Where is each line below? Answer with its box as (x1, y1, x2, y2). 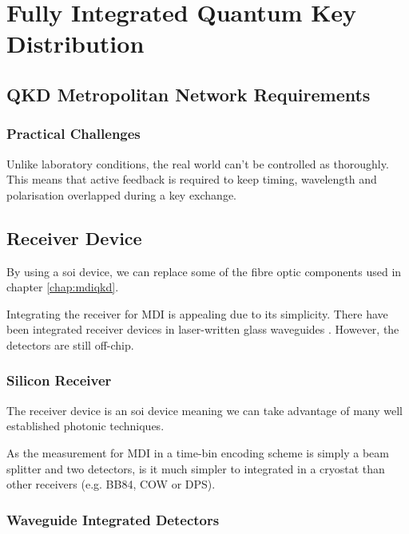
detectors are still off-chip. (6, 336, 134, 353)
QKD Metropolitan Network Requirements (6, 81, 371, 106)
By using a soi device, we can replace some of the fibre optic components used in (6, 263, 402, 279)
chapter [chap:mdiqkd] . (6, 279, 119, 295)
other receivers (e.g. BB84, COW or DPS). (6, 476, 216, 492)
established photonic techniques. (6, 417, 165, 434)
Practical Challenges (6, 124, 141, 144)
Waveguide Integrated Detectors (6, 509, 220, 529)
